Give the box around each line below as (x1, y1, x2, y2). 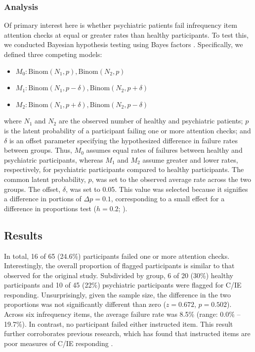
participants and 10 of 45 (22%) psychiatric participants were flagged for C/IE (4, 280, 242, 290)
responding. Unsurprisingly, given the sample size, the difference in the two (4, 289, 231, 299)
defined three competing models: (4, 49, 102, 59)
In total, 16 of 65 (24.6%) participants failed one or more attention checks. (4, 250, 230, 261)
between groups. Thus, (4, 145, 72, 155)
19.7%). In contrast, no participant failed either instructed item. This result (4, 318, 233, 329)
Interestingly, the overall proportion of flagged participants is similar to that (4, 260, 235, 271)
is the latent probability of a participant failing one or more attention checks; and (4, 125, 251, 135)
